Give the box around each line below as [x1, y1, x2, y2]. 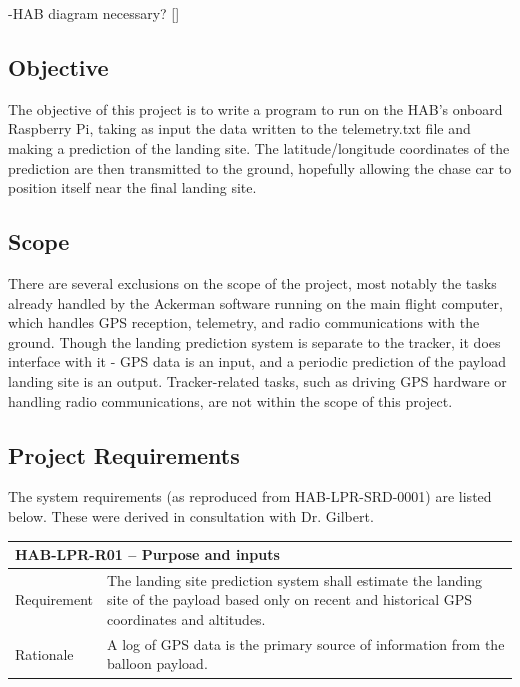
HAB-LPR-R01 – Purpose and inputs [15, 544, 280, 565]
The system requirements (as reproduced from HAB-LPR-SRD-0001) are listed [8, 486, 492, 507]
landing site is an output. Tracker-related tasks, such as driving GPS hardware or [8, 370, 507, 391]
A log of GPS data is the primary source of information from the [107, 633, 505, 654]
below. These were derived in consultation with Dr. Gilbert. [8, 505, 374, 526]
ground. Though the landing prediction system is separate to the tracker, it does [8, 331, 501, 352]
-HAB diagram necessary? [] [8, 3, 180, 23]
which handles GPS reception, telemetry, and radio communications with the [8, 312, 480, 333]
